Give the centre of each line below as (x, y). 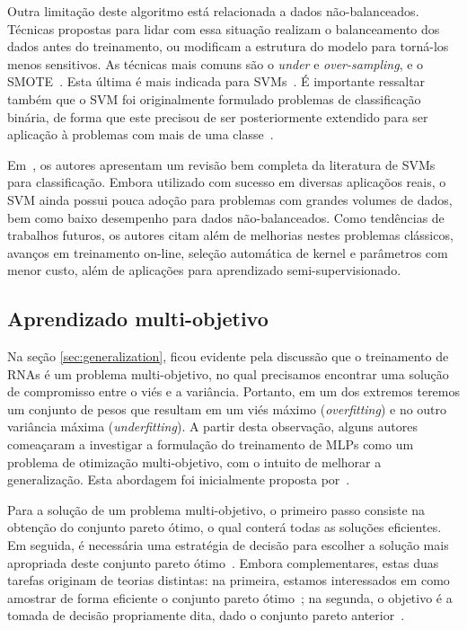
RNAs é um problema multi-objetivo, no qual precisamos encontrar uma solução (228, 373)
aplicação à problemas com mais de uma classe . (141, 134)
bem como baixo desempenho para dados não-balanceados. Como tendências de (226, 217)
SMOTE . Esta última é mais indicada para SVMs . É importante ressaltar (216, 81)
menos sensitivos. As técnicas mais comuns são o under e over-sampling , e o (216, 63)
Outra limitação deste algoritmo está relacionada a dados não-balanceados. (213, 11)
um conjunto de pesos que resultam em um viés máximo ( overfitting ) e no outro (227, 408)
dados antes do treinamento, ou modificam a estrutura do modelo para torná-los (228, 46)
